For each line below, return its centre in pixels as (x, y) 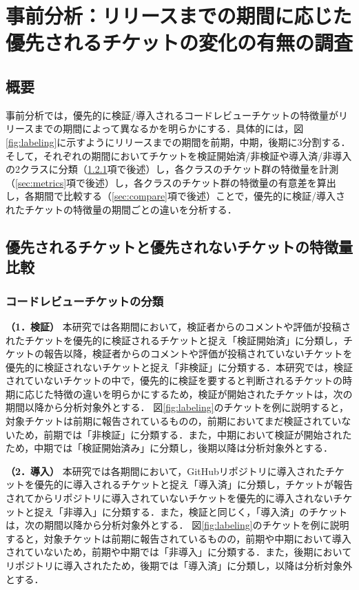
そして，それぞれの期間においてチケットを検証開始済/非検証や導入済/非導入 (179, 155)
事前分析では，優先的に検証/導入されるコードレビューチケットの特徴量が (172, 115)
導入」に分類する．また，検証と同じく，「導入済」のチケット (210, 511)
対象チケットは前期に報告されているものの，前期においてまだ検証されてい (174, 421)
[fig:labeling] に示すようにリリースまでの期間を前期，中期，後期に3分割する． (178, 141)
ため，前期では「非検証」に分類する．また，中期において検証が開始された (183, 434)
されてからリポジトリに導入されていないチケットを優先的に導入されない (170, 498)
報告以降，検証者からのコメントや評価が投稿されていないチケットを (198, 354)
